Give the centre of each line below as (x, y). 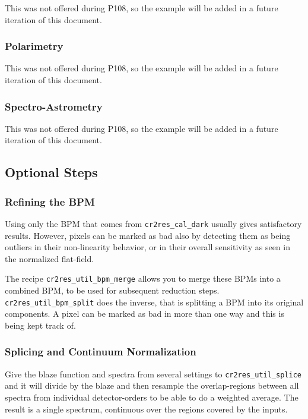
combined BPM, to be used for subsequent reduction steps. (112, 290)
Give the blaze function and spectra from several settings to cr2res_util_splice (153, 374)
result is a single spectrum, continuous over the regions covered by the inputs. (146, 409)
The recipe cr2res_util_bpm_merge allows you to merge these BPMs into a (143, 278)
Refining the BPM (50, 201)
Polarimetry (34, 46)
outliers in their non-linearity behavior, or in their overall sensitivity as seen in (147, 247)
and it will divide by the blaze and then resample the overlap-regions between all (152, 385)
